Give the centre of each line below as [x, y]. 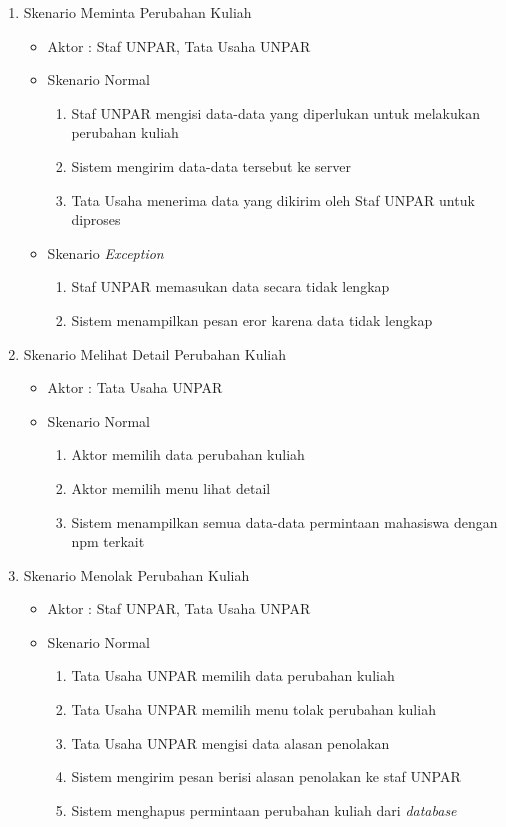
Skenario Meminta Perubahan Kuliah [137, 12]
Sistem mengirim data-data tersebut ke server [211, 165]
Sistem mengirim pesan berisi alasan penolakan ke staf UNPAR [266, 776]
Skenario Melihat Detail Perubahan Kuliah [155, 353]
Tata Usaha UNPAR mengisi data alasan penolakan [230, 742]
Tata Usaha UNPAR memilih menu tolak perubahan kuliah [253, 709]
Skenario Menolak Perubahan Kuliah [136, 574]
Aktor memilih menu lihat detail [171, 487]
